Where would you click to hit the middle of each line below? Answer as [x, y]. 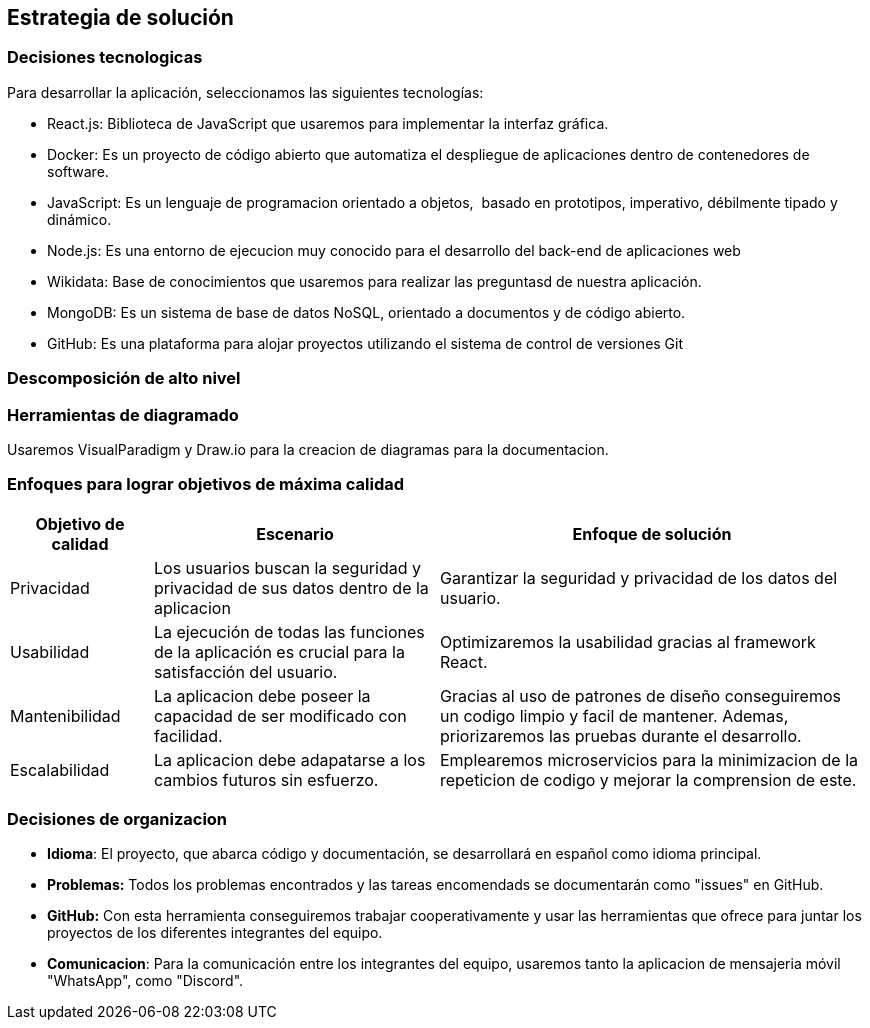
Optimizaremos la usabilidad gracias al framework [627, 641]
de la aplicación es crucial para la [279, 651]
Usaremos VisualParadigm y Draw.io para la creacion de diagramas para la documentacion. [308, 449]
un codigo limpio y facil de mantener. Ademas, [614, 715]
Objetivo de [80, 523]
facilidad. [188, 735]
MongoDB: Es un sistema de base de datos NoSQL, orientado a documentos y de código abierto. [366, 312]
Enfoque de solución [652, 533]
